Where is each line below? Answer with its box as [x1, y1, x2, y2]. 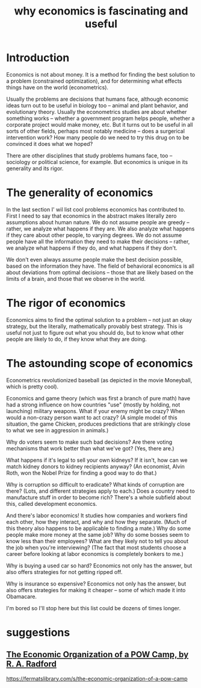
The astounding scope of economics [6, 357, 193, 370]
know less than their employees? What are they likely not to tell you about [6, 537, 188, 544]
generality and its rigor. [6, 165, 64, 172]
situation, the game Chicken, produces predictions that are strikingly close [6, 420, 191, 428]
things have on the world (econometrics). [6, 83, 109, 91]
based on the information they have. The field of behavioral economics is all [6, 262, 194, 270]
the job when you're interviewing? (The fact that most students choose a [6, 544, 187, 551]
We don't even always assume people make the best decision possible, [6, 256, 184, 263]
